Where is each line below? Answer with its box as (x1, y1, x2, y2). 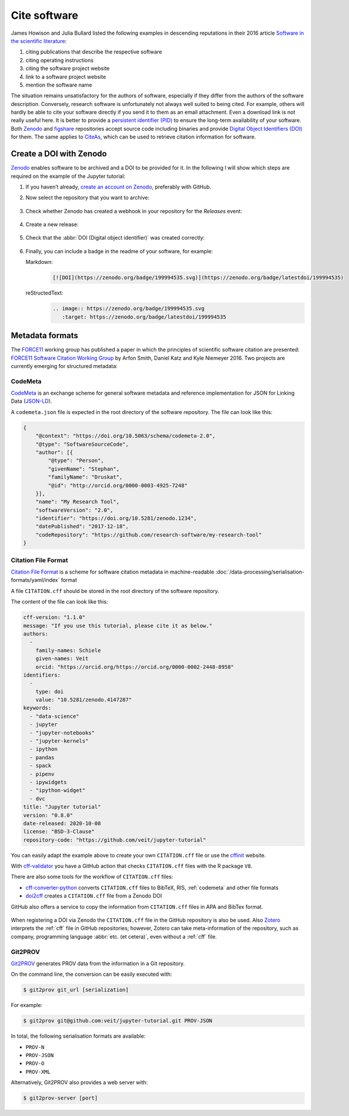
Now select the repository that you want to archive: (25, 194, 150, 201)
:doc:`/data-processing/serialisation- (215, 568, 305, 575)
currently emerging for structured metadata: (11, 362, 118, 369)
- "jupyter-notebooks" (29, 729, 95, 736)
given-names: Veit (35, 655, 89, 662)
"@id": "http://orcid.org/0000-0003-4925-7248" (48, 482, 188, 489)
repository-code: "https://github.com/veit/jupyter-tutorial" (23, 836, 206, 843)
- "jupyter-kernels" (29, 738, 89, 744)
